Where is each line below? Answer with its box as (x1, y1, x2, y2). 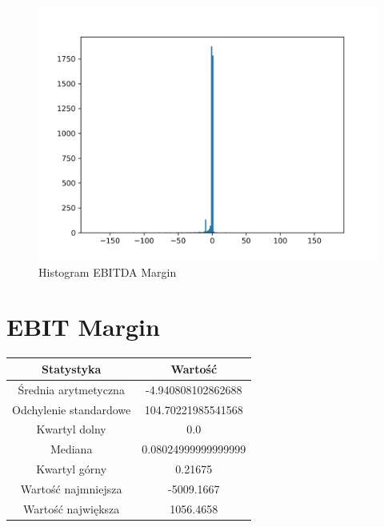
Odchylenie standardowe (12, 401, 131, 417)
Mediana (50, 441, 93, 457)
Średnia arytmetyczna (18, 381, 125, 397)
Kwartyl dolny (36, 421, 106, 437)
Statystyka (41, 360, 102, 377)
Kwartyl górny (36, 461, 107, 477)
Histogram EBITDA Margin (38, 263, 177, 280)
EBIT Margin (6, 310, 160, 343)
